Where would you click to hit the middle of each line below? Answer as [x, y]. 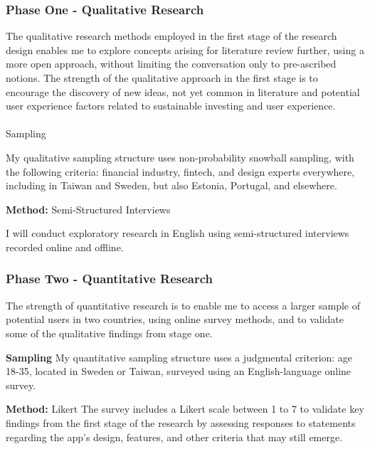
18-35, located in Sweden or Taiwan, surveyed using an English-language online [179, 371]
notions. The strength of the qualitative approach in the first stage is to [162, 78]
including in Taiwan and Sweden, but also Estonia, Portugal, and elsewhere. [171, 185]
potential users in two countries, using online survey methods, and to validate [175, 319]
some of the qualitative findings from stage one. [109, 333]
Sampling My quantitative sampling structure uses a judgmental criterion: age [179, 357]
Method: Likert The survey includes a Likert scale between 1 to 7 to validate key [185, 409]
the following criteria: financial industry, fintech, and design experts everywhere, [180, 171]
